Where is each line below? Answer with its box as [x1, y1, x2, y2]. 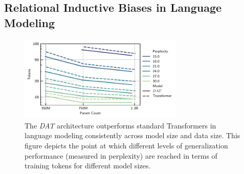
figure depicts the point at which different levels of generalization [25, 140, 228, 151]
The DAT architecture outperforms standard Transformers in [25, 120, 216, 130]
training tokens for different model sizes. [25, 160, 151, 171]
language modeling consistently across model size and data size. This [25, 130, 240, 141]
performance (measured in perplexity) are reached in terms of [25, 150, 217, 161]
